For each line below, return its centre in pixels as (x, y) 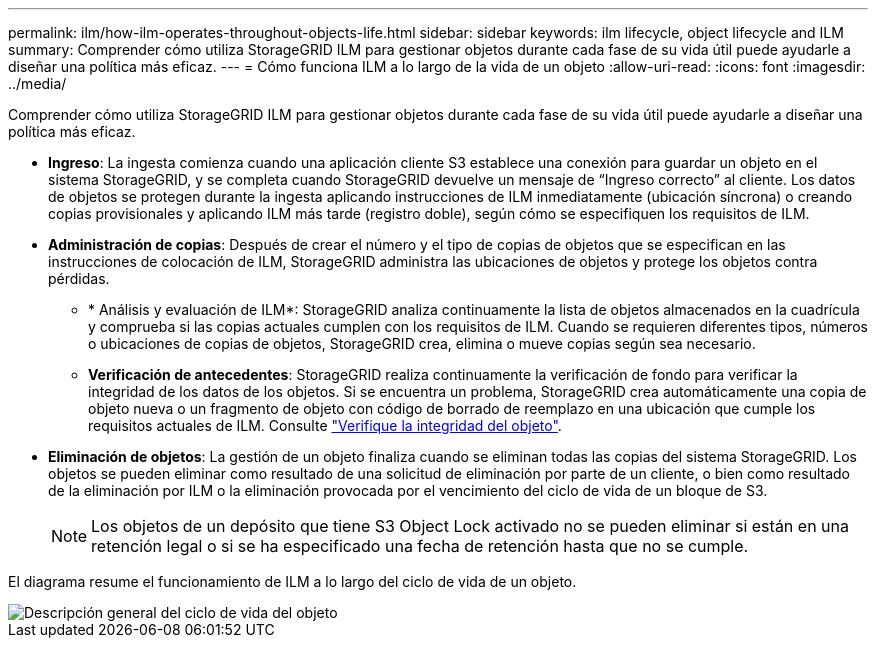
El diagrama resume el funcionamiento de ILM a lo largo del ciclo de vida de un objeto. (292, 581)
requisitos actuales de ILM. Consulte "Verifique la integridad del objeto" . (325, 425)
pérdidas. (79, 278)
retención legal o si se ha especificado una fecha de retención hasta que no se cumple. (420, 546)
